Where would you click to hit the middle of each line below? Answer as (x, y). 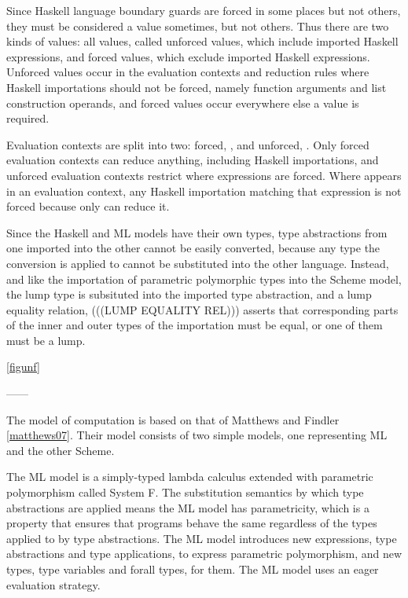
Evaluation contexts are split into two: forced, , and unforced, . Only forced (188, 144)
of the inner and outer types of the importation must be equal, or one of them (195, 325)
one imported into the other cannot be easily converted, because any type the (193, 248)
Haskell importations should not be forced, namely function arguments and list (197, 87)
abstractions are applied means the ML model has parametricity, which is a (188, 507)
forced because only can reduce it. (88, 206)
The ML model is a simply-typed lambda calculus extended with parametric (190, 477)
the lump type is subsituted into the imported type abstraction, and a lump (189, 294)
